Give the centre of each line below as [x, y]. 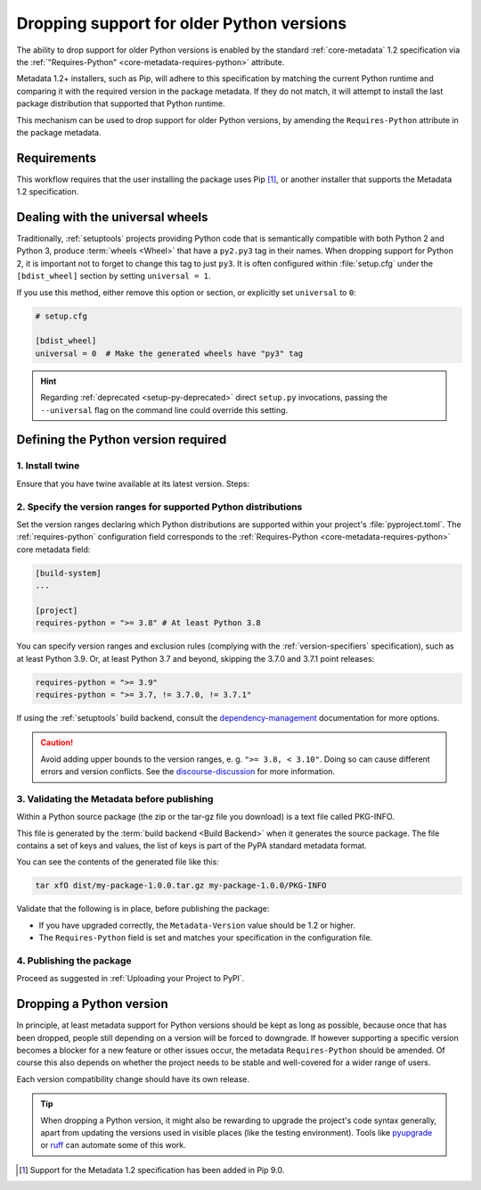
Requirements [57, 157]
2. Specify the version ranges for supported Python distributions [159, 507]
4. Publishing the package [74, 961]
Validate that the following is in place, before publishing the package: [143, 909]
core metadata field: [53, 550]
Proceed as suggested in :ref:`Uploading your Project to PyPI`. [130, 979]
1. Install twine [48, 466]
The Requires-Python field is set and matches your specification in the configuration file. [206, 938]
